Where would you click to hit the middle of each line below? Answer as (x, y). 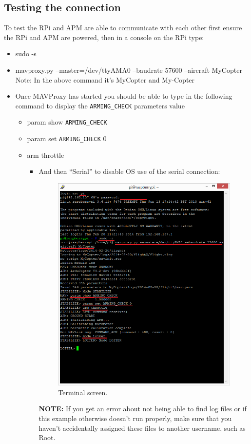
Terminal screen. (83, 392)
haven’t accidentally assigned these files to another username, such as (142, 428)
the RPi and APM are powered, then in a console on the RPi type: (104, 37)
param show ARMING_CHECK (67, 122)
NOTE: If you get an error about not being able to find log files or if (143, 409)
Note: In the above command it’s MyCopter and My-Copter (105, 79)
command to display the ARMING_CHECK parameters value (100, 105)
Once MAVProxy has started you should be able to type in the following (124, 96)
